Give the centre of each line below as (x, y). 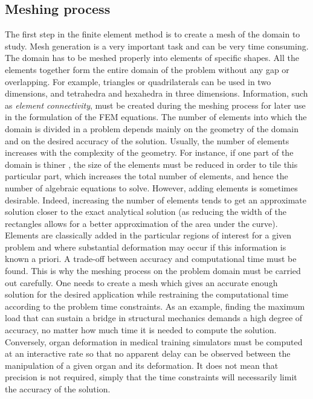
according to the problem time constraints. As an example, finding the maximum (155, 306)
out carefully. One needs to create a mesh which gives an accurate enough (141, 282)
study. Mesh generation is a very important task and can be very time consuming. (157, 46)
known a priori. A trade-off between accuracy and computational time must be (151, 259)
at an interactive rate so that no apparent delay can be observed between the (148, 353)
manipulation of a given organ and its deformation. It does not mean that (142, 365)
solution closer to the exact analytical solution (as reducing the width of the (146, 212)
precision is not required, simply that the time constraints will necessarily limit (151, 377)
